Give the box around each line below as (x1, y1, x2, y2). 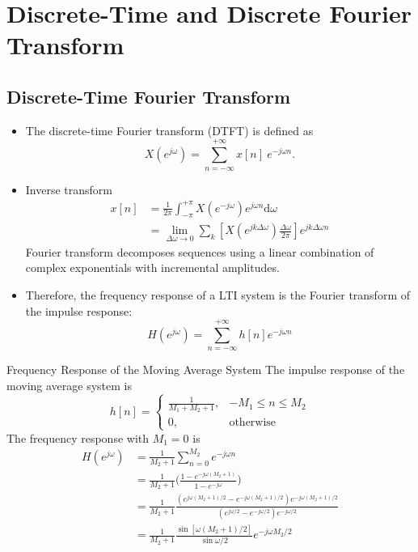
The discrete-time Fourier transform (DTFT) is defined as (25, 121, 314, 138)
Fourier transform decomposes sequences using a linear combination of (25, 243, 374, 260)
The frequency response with (6, 429, 150, 446)
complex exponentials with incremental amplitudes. (25, 259, 280, 276)
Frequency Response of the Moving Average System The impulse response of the (6, 361, 405, 378)
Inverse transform (25, 180, 113, 197)
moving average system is (6, 376, 133, 393)
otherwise (229, 416, 277, 428)
